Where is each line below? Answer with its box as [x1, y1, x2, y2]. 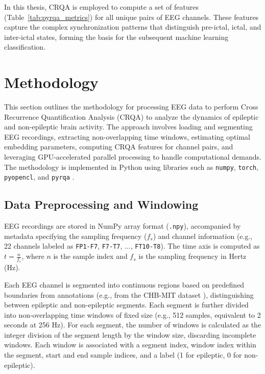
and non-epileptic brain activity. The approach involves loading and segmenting [4, 121, 253, 132]
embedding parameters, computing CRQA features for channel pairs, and [4, 141, 233, 152]
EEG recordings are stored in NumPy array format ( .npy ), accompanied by [4, 221, 241, 231]
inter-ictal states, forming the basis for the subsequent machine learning [4, 31, 229, 42]
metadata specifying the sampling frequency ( [4, 230, 147, 241]
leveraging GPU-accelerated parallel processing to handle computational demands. [4, 151, 261, 162]
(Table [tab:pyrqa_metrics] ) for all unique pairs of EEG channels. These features [4, 11, 259, 22]
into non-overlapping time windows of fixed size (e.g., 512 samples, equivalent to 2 [4, 309, 261, 320]
